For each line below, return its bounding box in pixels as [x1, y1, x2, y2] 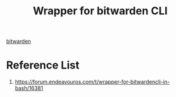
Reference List [6, 58, 79, 72]
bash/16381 [14, 85, 44, 92]
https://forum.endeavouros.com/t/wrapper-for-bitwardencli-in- [14, 79, 170, 86]
